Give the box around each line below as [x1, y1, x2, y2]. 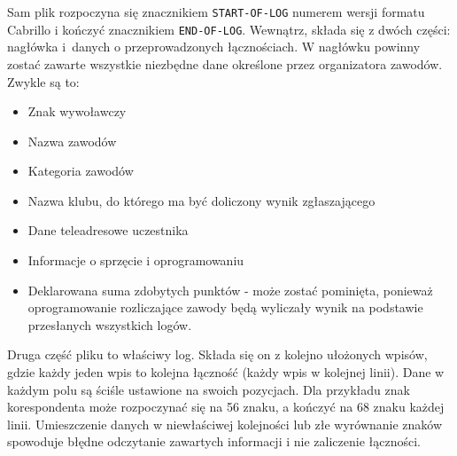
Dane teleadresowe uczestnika [27, 221, 189, 240]
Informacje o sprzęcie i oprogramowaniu [27, 251, 244, 270]
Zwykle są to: [7, 72, 80, 90]
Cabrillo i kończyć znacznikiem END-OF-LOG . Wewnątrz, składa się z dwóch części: [7, 20, 451, 38]
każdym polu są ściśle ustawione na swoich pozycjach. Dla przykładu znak [7, 380, 410, 398]
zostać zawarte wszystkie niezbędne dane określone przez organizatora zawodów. [7, 54, 443, 73]
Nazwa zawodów [27, 131, 117, 150]
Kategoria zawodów [27, 161, 134, 180]
